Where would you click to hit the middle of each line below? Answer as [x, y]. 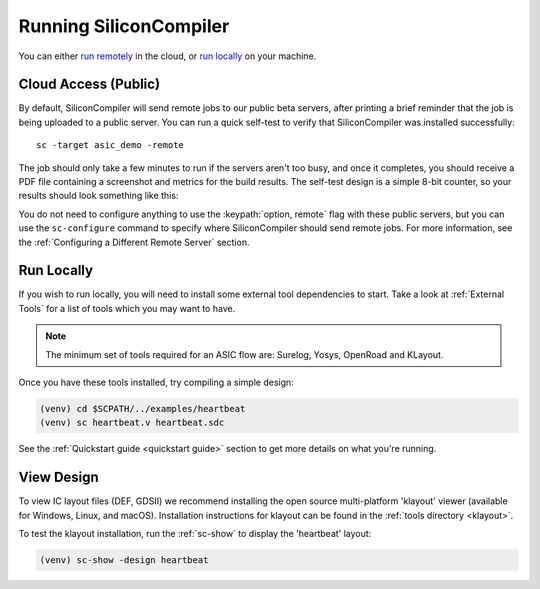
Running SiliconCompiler [124, 26]
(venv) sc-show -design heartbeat [124, 560]
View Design [58, 477]
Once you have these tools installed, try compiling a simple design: [156, 382]
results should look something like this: [98, 196]
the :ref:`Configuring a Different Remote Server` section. [134, 242]
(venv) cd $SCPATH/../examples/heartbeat [142, 409]
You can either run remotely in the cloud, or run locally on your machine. [167, 56]
